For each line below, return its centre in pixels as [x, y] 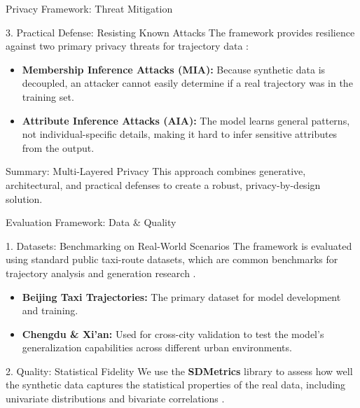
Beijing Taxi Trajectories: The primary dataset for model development [181, 296]
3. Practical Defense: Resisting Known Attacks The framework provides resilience [180, 32]
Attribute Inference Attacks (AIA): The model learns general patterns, [186, 120]
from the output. [58, 147]
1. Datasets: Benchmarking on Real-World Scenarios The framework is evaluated [179, 245]
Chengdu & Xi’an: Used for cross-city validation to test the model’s [173, 333]
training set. [48, 96]
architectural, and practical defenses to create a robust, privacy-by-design [163, 184]
